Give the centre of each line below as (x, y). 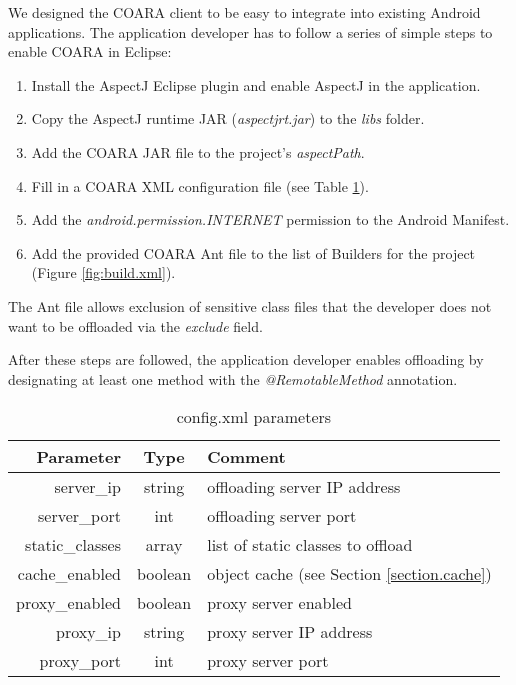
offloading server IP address (304, 487)
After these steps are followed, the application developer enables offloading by (246, 359)
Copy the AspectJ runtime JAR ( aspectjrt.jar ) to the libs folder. (228, 118)
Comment (246, 457)
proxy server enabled (279, 603)
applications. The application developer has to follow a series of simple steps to (250, 31)
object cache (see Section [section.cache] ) (349, 574)
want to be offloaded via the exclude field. (135, 325)
